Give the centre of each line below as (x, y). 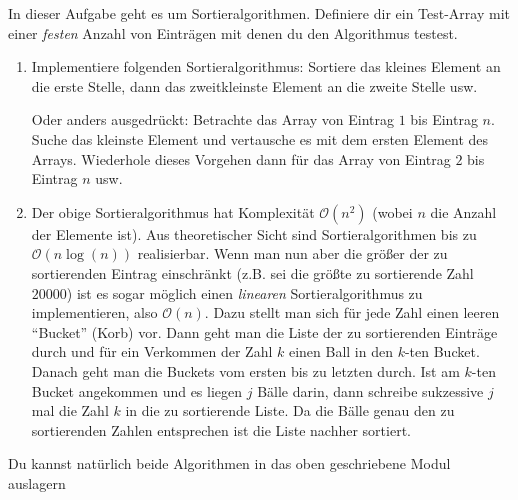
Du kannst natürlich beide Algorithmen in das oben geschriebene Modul (229, 463)
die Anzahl (463, 211)
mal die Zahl (70, 410)
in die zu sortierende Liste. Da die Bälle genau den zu (290, 410)
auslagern (37, 482)
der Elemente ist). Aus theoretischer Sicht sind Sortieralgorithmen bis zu (254, 233)
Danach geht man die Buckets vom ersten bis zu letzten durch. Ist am (245, 370)
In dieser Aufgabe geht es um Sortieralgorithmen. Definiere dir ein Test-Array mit (259, 13)
